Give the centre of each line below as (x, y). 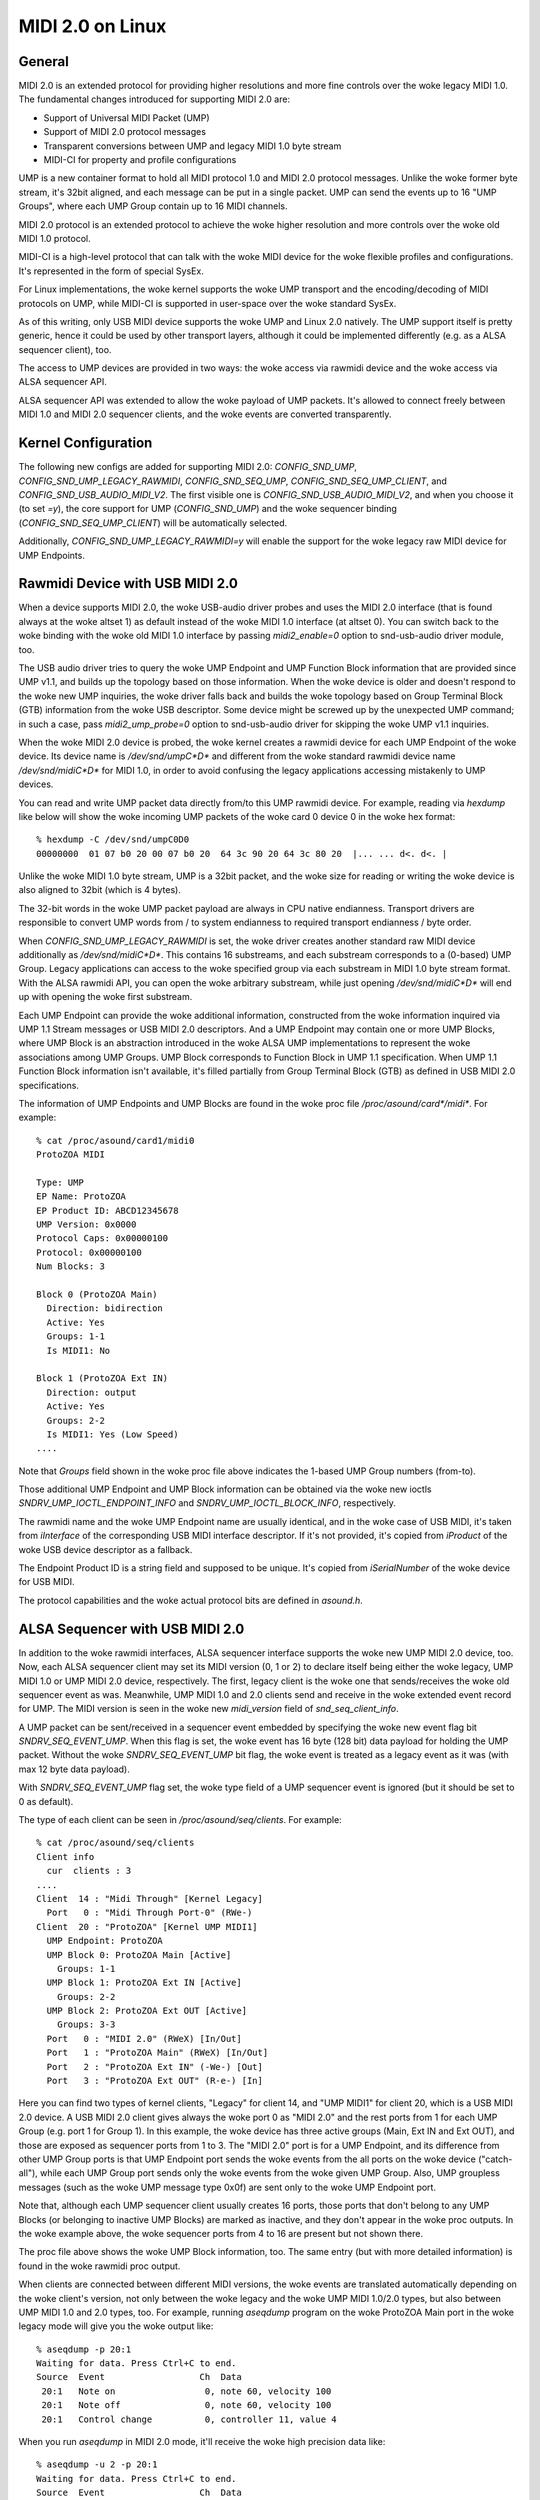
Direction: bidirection (105, 1308)
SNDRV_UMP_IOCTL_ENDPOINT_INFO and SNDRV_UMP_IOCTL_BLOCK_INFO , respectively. (207, 1503)
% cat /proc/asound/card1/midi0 (115, 1140)
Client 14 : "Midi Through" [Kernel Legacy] (150, 1898)
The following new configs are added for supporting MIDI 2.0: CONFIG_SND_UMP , (187, 467)
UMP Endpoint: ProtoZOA (105, 1941)
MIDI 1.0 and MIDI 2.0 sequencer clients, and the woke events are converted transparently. (205, 414)
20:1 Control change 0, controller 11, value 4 (189, 2419)
